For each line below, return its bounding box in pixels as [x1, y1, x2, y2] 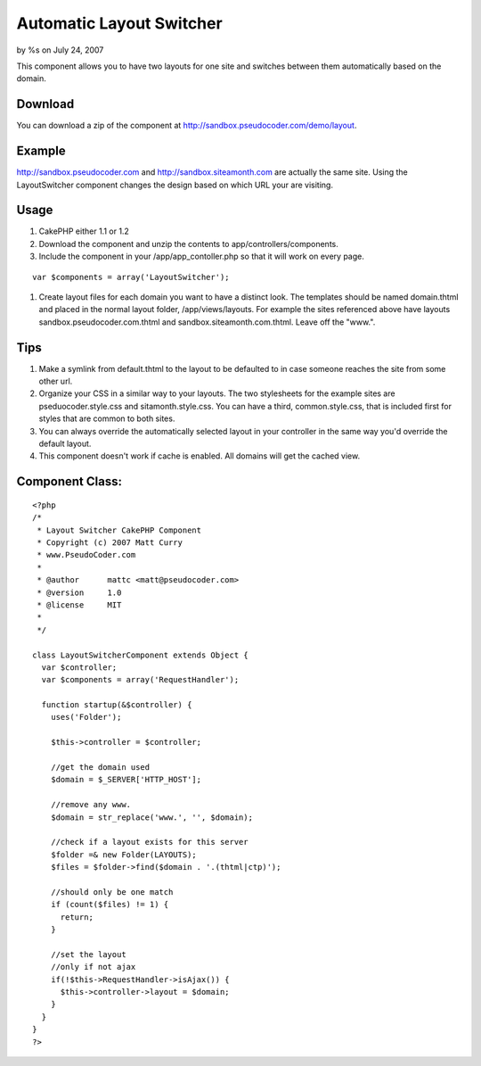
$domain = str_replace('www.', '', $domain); [50, 812, 254, 822]
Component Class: [16, 474, 122, 490]
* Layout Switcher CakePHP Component [37, 525, 202, 535]
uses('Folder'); [50, 712, 122, 723]
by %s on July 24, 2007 [16, 45, 104, 55]
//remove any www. [50, 799, 132, 810]
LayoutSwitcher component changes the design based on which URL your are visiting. [16, 179, 334, 190]
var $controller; [41, 662, 118, 673]
